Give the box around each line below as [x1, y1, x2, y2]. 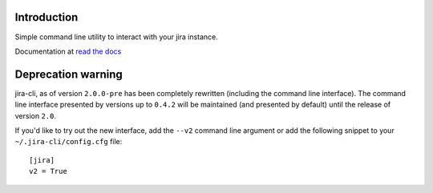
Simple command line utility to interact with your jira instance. [14, 32, 218, 42]
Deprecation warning [14, 67, 123, 81]
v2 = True [29, 167, 67, 176]
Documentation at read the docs [14, 46, 122, 56]
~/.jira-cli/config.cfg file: [14, 137, 123, 147]
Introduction [14, 10, 79, 24]
